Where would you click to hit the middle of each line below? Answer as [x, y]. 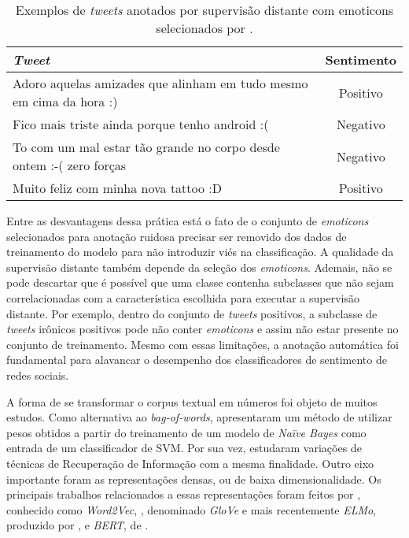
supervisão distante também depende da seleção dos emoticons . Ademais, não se [199, 267]
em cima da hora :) [65, 101]
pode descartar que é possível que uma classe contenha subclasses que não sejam [200, 282]
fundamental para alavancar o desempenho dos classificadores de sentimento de [197, 360]
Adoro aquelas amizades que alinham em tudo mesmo [160, 83]
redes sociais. [38, 375]
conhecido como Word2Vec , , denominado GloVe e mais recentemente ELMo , [192, 509]
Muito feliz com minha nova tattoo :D [118, 188]
